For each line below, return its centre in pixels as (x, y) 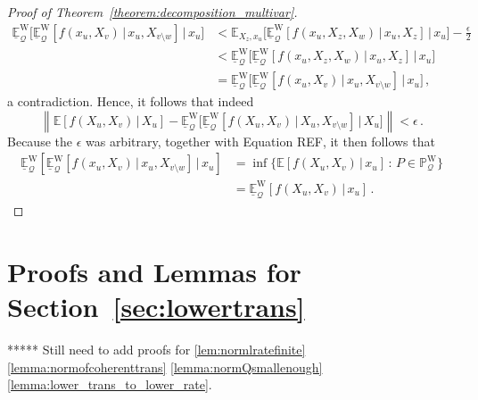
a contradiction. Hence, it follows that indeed (131, 101)
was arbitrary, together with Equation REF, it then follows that (260, 141)
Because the (40, 141)
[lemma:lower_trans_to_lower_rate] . (110, 384)
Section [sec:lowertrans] (156, 306)
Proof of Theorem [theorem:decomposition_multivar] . (152, 12)
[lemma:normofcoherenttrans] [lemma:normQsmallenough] (165, 367)
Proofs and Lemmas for (154, 271)
